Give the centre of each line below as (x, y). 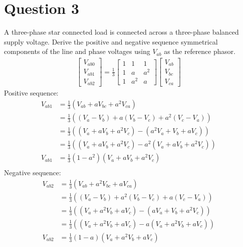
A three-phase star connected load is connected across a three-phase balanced (121, 32)
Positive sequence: (31, 93)
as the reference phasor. (200, 51)
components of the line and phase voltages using (77, 51)
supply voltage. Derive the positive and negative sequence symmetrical (111, 41)
